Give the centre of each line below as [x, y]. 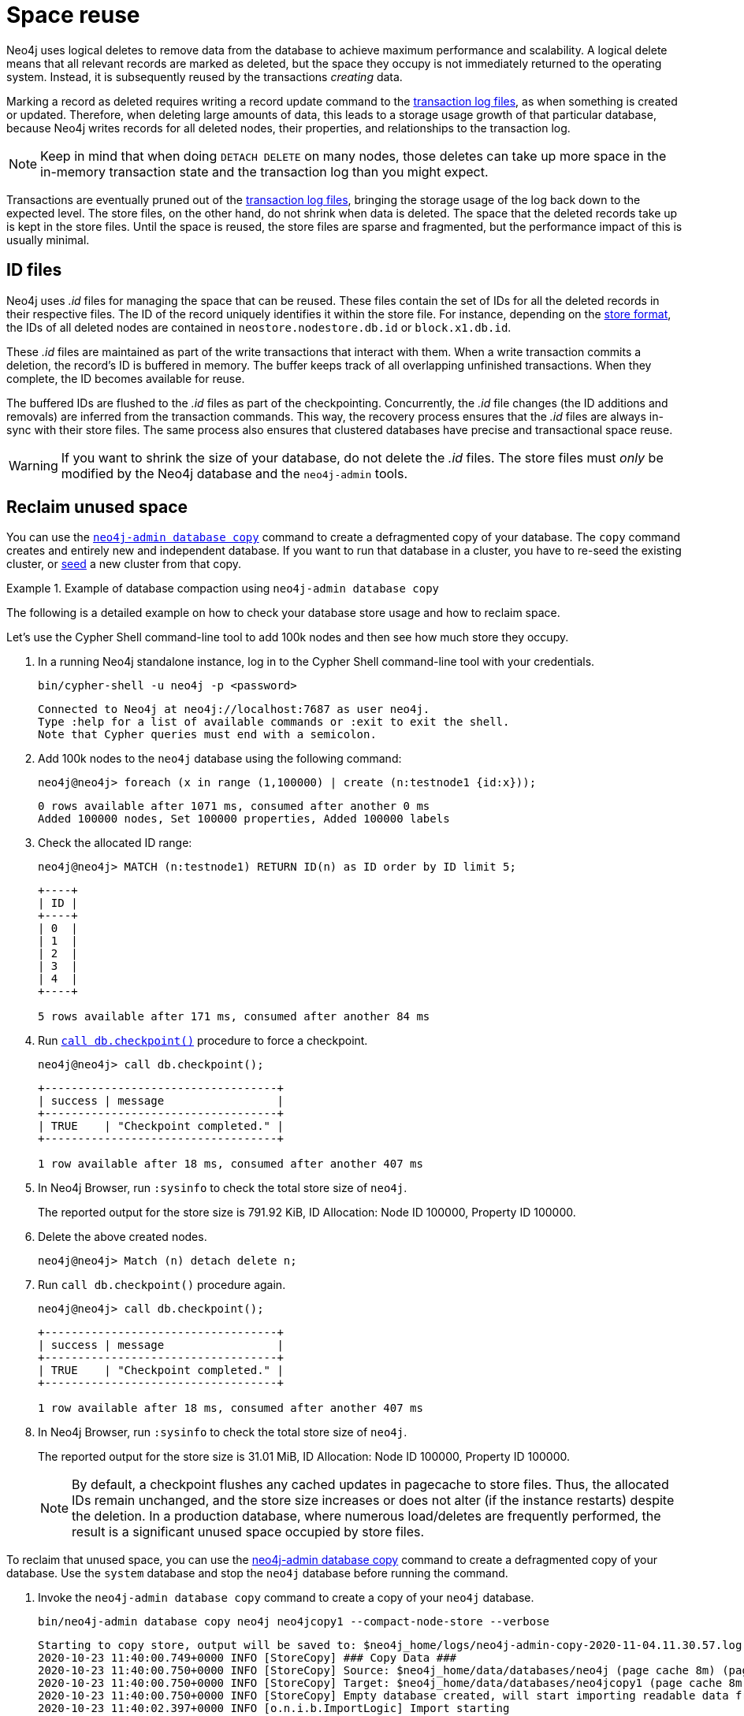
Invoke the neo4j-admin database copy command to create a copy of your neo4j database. [286, 1598]
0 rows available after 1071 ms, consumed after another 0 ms [234, 806]
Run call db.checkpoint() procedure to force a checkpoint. [203, 1041]
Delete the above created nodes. [123, 1237]
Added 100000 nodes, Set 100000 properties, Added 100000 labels [244, 819]
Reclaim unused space [97, 507]
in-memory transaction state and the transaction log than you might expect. [264, 171]
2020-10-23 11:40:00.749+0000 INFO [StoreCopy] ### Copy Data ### [247, 1658]
